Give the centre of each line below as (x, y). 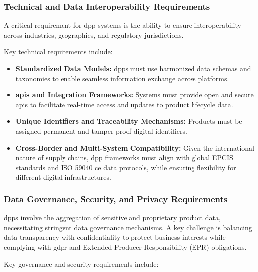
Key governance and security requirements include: (81, 263)
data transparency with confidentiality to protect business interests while (115, 237)
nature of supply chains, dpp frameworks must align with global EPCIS (124, 157)
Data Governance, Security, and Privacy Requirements (116, 199)
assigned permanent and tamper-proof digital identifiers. (101, 131)
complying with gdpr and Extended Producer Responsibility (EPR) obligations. (125, 246)
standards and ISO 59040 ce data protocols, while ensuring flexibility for (126, 167)
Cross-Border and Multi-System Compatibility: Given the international (135, 147)
